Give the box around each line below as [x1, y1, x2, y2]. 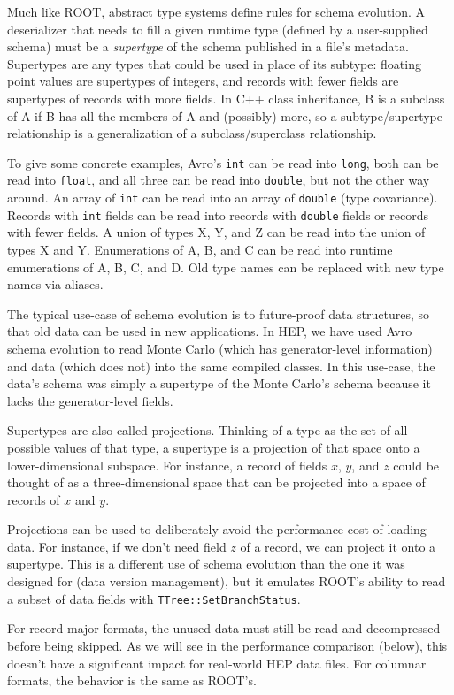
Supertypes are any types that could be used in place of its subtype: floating [7, 54, 421, 73]
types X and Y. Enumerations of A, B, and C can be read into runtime [7, 240, 393, 258]
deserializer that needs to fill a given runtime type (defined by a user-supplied [7, 19, 428, 38]
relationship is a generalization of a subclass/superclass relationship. [7, 124, 377, 142]
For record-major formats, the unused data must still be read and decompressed [7, 619, 441, 638]
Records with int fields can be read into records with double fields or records [7, 205, 428, 224]
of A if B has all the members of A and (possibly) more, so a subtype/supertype [7, 106, 443, 125]
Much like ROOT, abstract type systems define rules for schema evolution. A [7, 3, 426, 20]
